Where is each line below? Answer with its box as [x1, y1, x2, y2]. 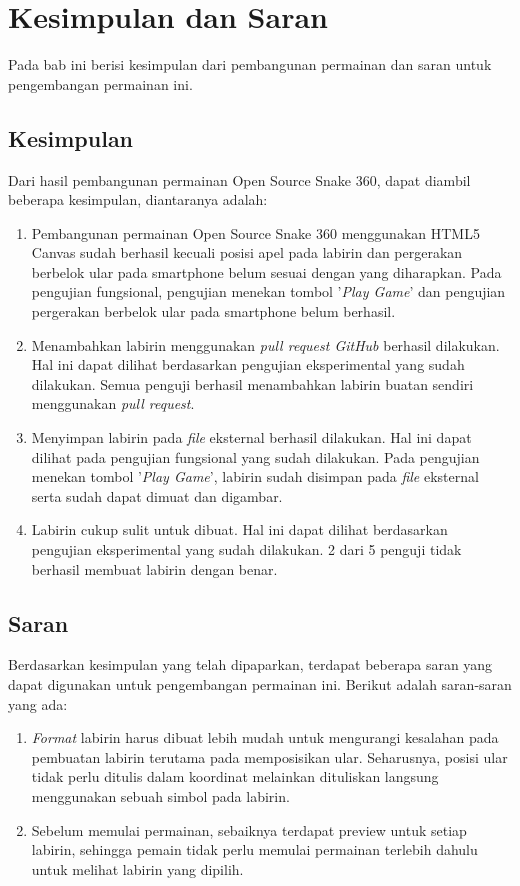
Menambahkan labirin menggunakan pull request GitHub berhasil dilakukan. [31, 334, 500, 355]
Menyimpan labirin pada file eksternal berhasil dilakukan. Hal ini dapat [31, 427, 472, 448]
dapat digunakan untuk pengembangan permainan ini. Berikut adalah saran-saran [8, 674, 512, 694]
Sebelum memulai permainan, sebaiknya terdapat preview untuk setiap [31, 819, 467, 840]
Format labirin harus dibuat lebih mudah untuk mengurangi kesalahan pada [31, 727, 499, 748]
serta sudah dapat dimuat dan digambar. [31, 485, 283, 506]
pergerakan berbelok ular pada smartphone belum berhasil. [31, 301, 396, 322]
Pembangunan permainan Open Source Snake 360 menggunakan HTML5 [31, 222, 480, 243]
